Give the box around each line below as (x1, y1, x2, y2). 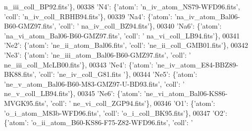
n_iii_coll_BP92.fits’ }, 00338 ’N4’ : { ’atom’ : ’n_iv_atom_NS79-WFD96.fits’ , (4, 1, 240, 11)
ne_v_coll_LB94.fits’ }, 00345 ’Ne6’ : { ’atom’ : (4, 88, 142, 98)
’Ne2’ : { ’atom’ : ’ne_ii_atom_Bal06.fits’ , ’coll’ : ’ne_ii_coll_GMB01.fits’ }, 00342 (4, 40, 249, 50)
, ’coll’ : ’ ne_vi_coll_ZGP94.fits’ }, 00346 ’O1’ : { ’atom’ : (46, 98, 215, 108)
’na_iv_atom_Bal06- (174, 11, 240, 21)
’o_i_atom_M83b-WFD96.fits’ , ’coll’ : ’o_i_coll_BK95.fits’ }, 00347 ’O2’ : (4, 107, 227, 118)
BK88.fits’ (4, 69, 35, 79)
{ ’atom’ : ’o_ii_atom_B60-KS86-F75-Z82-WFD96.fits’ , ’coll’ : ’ (4, 117, 193, 128)
